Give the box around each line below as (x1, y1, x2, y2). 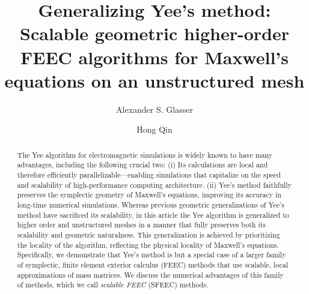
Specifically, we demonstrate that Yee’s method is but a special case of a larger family (17, 250, 286, 260)
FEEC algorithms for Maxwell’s (20, 44, 289, 69)
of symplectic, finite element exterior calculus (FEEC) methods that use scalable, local (17, 259, 289, 269)
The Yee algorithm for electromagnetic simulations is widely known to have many (17, 149, 273, 160)
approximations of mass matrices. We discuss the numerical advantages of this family (17, 269, 284, 280)
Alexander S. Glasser (116, 103, 193, 115)
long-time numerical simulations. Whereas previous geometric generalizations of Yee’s (17, 199, 284, 209)
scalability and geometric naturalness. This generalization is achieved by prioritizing (17, 229, 280, 239)
